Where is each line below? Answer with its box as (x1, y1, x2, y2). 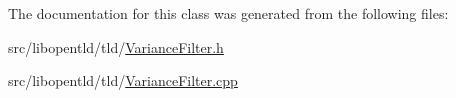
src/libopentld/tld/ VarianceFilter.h (8, 36, 224, 57)
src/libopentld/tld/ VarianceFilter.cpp (8, 70, 238, 91)
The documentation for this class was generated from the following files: (8, 3, 449, 23)
